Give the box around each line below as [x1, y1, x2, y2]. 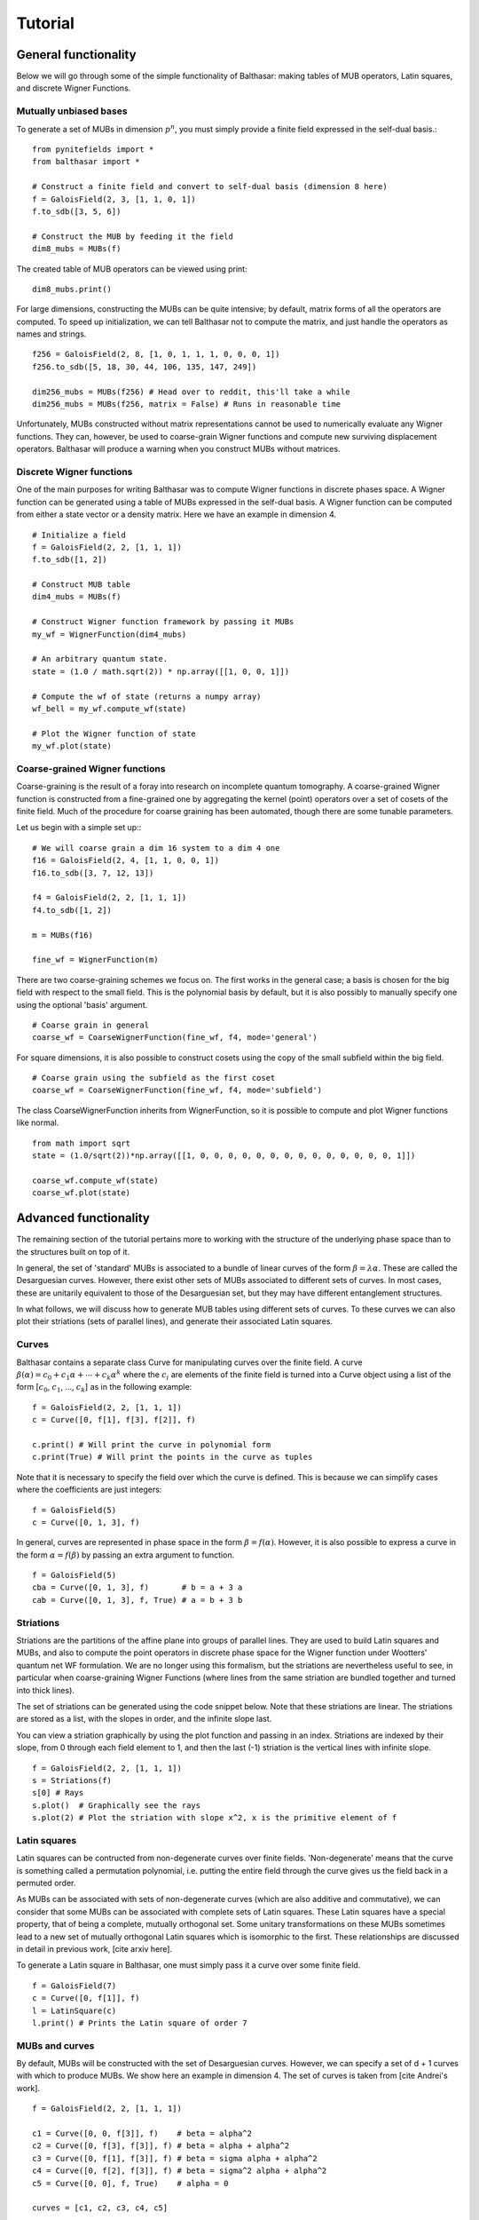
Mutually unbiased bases [16, 105, 128, 117]
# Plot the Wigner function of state [32, 728, 197, 739]
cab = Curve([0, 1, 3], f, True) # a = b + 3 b [32, 1595, 243, 1605]
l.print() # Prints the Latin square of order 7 [32, 2018, 247, 2028]
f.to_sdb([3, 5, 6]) [32, 206, 122, 217]
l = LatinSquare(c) [32, 2005, 117, 2016]
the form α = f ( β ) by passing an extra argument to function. [16, 1550, 235, 1560]
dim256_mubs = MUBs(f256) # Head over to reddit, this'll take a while [32, 386, 350, 397]
